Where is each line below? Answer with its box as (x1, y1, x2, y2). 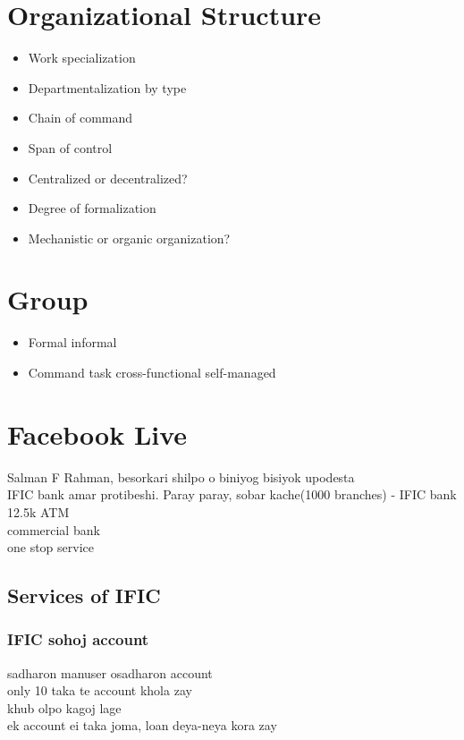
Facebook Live (7, 415, 188, 452)
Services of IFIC (7, 582, 161, 609)
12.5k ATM (7, 502, 70, 521)
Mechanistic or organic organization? (28, 228, 231, 247)
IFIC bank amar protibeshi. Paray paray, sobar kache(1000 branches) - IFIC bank (7, 485, 457, 504)
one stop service (7, 538, 95, 557)
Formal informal (28, 333, 117, 352)
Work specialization (28, 48, 136, 67)
